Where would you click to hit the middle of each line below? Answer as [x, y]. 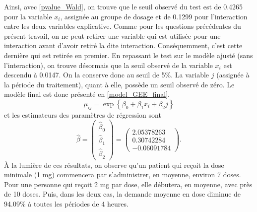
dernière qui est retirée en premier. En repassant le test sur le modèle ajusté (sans [128, 55]
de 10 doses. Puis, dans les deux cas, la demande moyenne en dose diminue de [123, 194]
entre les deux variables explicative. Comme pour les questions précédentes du [123, 26]
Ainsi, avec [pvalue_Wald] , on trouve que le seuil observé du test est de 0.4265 [124, 6]
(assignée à [233, 75]
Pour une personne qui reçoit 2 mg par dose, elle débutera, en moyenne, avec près [128, 184]
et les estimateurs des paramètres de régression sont [83, 114]
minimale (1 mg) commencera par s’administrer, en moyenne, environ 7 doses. [123, 175]
